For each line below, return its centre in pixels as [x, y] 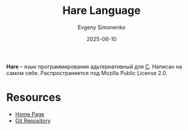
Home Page [30, 114]
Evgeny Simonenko [102, 27]
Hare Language [102, 11]
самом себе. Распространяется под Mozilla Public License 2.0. [87, 73]
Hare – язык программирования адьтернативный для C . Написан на [94, 67]
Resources [34, 98]
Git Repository [33, 120]
